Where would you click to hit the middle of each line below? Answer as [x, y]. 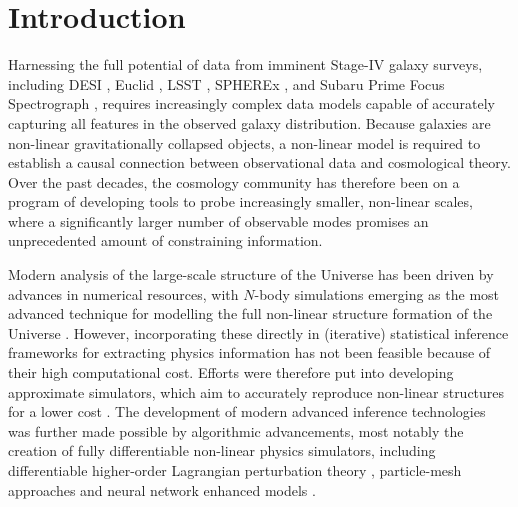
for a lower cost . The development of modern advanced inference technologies [247, 411]
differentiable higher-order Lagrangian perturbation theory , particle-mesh [235, 470]
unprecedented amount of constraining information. [165, 240]
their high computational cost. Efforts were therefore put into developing [231, 372]
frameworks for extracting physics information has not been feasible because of [249, 352]
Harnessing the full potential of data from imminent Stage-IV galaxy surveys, [245, 64]
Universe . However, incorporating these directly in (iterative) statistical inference [258, 332]
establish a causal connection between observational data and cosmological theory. [259, 162]
